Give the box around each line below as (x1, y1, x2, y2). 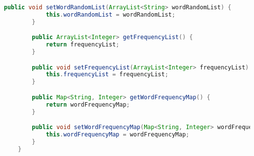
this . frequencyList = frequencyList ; (45, 71, 169, 78)
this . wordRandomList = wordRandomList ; (45, 11, 175, 18)
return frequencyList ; (45, 41, 120, 48)
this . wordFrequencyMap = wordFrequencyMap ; (45, 131, 190, 138)
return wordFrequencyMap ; (45, 101, 130, 108)
